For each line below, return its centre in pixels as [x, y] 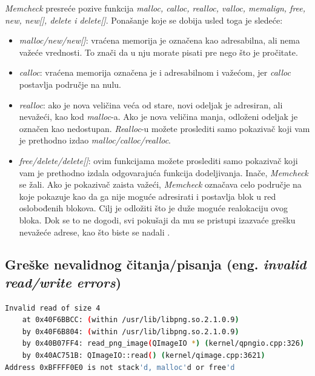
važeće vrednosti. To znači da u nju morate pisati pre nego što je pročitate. [158, 52]
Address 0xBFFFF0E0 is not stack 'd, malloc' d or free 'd [120, 367]
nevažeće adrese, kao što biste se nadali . [94, 232]
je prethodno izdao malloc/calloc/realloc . [95, 140]
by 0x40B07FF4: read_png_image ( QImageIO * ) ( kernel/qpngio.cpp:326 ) [163, 344]
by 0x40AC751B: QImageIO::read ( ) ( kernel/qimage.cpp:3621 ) [144, 356]
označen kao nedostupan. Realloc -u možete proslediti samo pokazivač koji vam [164, 128]
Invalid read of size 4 [53, 308]
